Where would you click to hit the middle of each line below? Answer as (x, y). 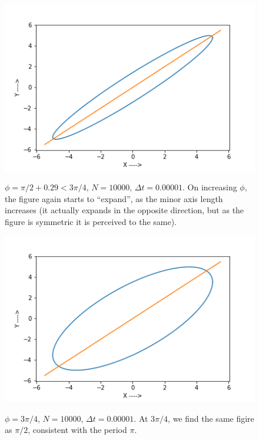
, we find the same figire (211, 418)
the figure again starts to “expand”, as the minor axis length (114, 198)
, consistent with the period (77, 430)
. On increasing (210, 187)
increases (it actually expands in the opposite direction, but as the (124, 210)
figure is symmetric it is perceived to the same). (91, 222)
